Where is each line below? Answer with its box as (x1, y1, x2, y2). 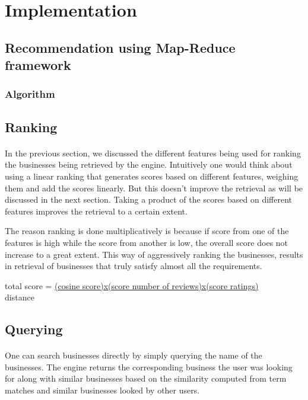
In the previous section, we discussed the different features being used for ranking (5, 146, 301, 159)
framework (5, 56, 71, 74)
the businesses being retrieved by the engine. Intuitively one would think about (5, 158, 293, 171)
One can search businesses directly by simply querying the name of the (5, 349, 262, 361)
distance (5, 291, 34, 303)
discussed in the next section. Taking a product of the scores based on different (5, 193, 293, 206)
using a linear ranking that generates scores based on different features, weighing (5, 169, 299, 182)
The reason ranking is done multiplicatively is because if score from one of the (5, 225, 289, 237)
